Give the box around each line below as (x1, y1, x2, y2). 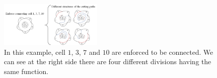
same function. (4, 66, 49, 77)
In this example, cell (4, 46, 66, 57)
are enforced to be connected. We (112, 46, 213, 57)
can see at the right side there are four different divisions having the (4, 56, 211, 67)
